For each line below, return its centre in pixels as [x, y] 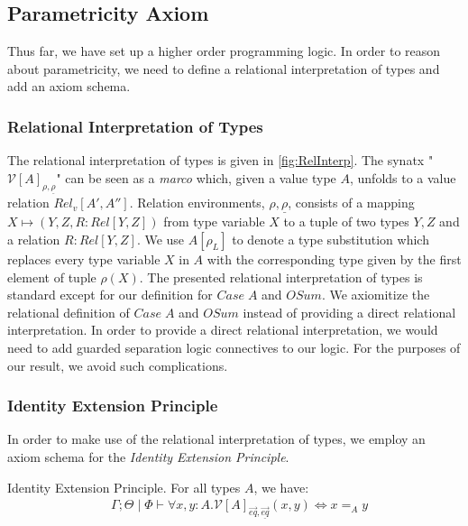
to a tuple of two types [346, 221]
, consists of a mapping [351, 203]
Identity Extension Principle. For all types [124, 487]
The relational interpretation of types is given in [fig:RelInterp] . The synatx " [220, 160]
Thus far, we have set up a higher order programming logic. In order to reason [224, 51]
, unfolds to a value [403, 177]
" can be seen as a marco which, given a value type [196, 177]
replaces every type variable [84, 258]
